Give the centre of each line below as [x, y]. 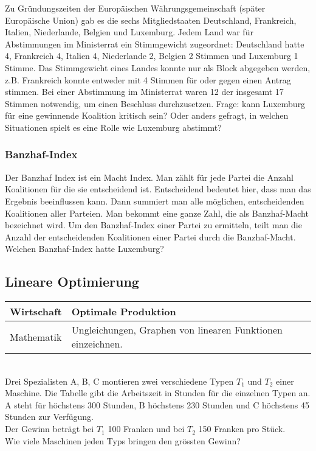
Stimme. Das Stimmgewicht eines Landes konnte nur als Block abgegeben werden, [158, 67]
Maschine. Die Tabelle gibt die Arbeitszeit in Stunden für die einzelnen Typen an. [158, 393]
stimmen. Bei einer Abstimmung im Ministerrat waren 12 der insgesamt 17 [144, 92]
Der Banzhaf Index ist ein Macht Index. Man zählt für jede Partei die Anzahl [149, 177]
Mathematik [36, 337]
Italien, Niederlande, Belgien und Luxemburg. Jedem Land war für [129, 32]
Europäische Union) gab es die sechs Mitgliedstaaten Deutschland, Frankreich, [151, 20]
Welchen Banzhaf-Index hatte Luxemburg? [84, 249]
